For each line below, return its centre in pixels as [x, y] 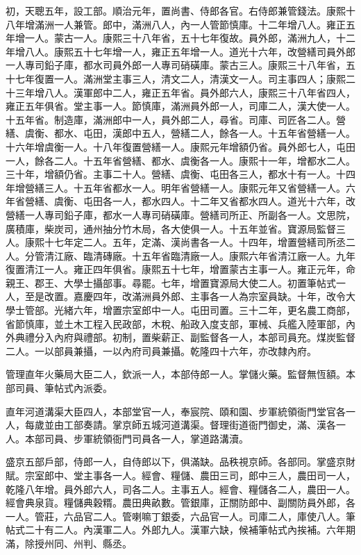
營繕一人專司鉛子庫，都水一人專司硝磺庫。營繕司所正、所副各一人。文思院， [180, 214]
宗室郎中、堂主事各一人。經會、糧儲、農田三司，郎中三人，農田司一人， [190, 475]
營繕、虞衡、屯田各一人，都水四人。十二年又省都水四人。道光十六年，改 [190, 201]
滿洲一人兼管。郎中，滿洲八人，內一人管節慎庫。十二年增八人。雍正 [190, 24]
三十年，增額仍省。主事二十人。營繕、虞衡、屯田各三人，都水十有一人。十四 [180, 174]
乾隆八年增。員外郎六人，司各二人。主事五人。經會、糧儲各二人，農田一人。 [180, 489]
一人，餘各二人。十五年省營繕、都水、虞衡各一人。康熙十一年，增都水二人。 [180, 160]
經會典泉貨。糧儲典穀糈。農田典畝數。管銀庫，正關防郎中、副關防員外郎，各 [180, 503]
